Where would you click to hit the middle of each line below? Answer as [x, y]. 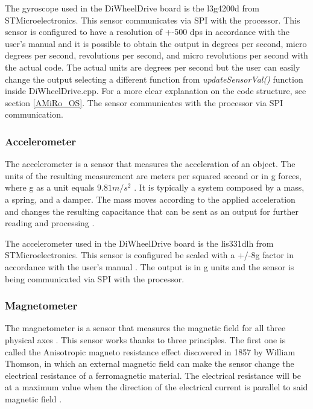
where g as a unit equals [50, 187]
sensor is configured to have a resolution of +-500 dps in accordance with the [147, 32]
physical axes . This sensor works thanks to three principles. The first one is [145, 339]
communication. [34, 114]
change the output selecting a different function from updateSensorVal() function [154, 79]
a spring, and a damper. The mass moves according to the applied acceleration [150, 199]
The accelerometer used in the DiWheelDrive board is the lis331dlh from [139, 243]
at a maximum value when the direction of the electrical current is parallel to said [156, 387]
